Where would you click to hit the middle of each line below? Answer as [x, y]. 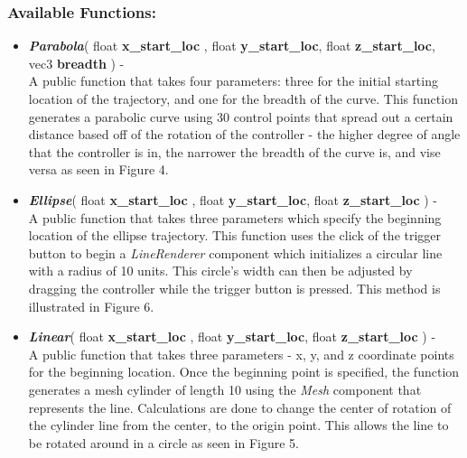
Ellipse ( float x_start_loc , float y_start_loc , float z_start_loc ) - [233, 199]
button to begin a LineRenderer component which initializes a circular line [235, 252]
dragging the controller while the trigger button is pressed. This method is [234, 288]
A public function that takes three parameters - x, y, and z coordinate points [241, 354]
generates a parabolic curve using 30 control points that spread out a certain [241, 116]
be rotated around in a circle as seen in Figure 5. [163, 442]
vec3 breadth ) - [76, 63]
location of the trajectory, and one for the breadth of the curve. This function [243, 98]
